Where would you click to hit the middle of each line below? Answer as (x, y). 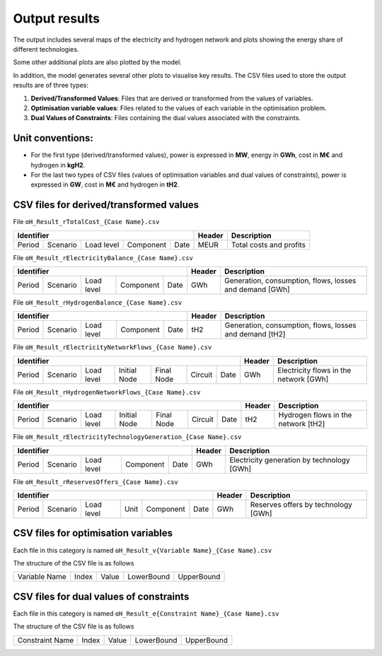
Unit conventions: (53, 138)
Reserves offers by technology (301, 504)
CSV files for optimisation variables (93, 533)
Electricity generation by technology (290, 459)
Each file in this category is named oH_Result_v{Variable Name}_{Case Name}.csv (143, 550)
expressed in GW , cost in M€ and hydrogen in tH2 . (105, 184)
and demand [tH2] (255, 334)
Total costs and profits (268, 245)
